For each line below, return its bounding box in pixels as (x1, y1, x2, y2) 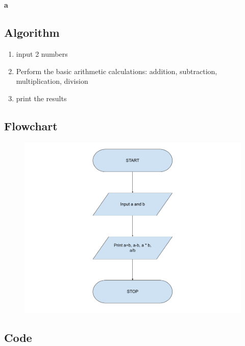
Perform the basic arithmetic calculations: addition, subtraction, (16, 65, 217, 76)
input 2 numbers (16, 48, 68, 59)
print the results (16, 93, 67, 103)
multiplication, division (16, 76, 88, 86)
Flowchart (4, 118, 58, 133)
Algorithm (4, 25, 60, 40)
